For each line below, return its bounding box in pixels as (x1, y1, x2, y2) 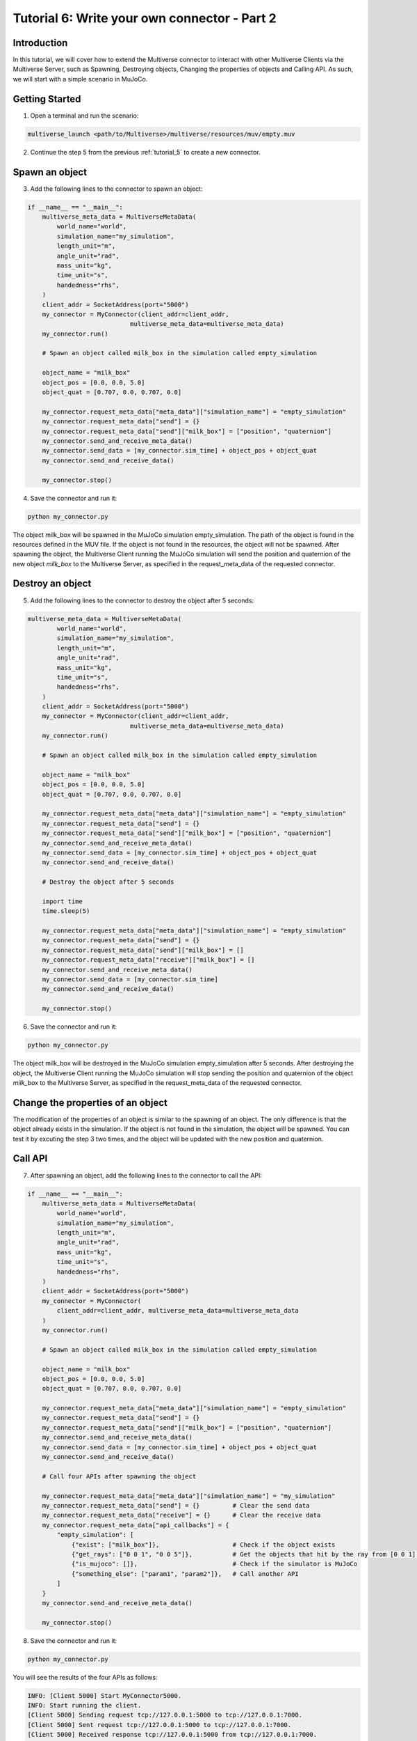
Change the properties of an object (13, 1097, 168, 1109)
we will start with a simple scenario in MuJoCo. (13, 75, 148, 83)
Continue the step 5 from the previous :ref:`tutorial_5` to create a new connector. (30, 148, 261, 156)
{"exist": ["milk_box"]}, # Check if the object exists (71, 1540, 336, 1549)
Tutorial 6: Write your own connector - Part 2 (13, 10, 277, 26)
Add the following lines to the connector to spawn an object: (30, 185, 203, 193)
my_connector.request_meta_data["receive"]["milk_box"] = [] (42, 956, 255, 964)
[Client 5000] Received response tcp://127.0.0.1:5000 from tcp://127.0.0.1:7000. (27, 1731, 318, 1739)
